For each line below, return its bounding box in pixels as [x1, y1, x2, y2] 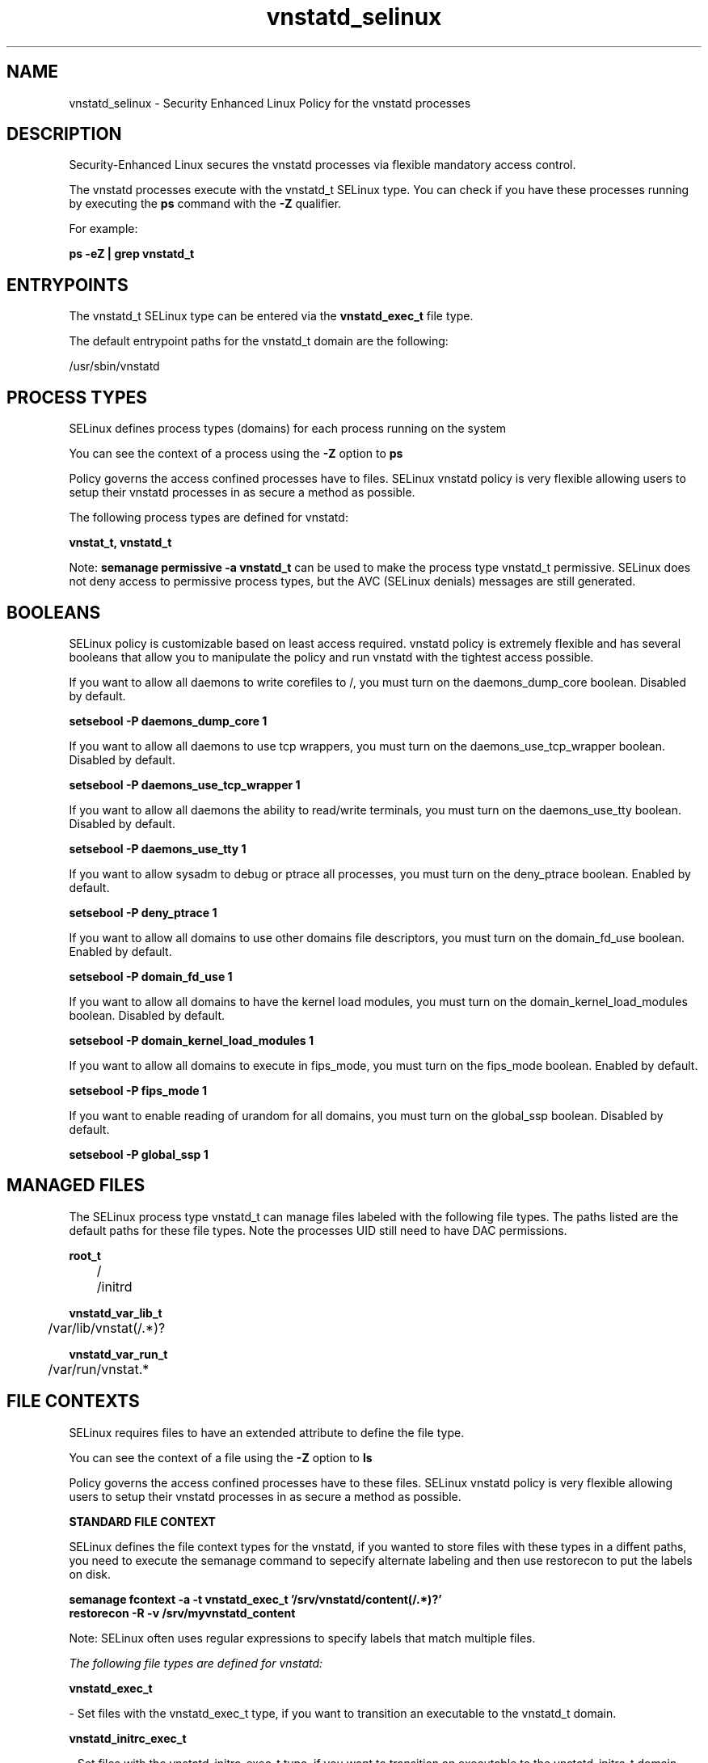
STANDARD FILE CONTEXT [69, 1514, 216, 1528]
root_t [69, 1248, 101, 1262]
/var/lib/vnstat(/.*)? [48, 1319, 166, 1336]
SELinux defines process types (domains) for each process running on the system [69, 421, 507, 436]
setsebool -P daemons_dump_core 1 [69, 713, 268, 728]
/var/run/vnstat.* [48, 1360, 150, 1377]
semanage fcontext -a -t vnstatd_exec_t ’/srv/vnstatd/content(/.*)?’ [69, 1592, 442, 1606]
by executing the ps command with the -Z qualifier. [69, 197, 342, 211]
